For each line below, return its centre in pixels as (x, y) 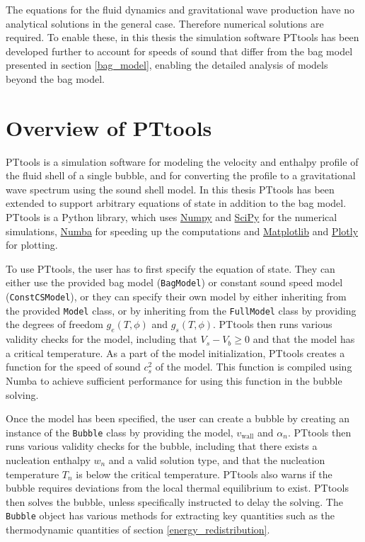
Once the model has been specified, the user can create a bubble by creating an (178, 418)
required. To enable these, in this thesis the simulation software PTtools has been (182, 37)
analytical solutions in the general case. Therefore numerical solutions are (165, 23)
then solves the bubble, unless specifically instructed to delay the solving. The (174, 501)
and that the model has (304, 339)
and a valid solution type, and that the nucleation (217, 460)
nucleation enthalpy (48, 460)
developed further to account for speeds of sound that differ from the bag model (179, 51)
